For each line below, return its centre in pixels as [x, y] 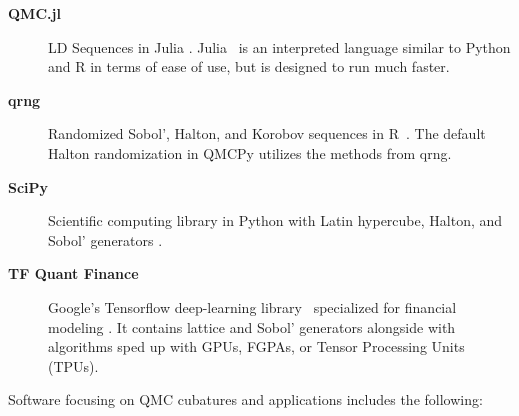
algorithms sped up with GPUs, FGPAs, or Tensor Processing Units [256, 346]
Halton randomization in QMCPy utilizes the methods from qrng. [250, 152]
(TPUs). [73, 365]
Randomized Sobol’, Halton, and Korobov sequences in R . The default [267, 133]
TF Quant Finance [73, 273]
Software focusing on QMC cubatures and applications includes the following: [245, 399]
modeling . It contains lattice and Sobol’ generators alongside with [252, 326]
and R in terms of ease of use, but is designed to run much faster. [249, 66]
